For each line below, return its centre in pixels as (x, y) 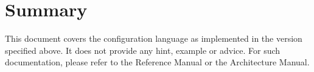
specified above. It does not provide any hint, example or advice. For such (143, 50)
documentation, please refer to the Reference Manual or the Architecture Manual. (157, 62)
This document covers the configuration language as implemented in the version (154, 38)
